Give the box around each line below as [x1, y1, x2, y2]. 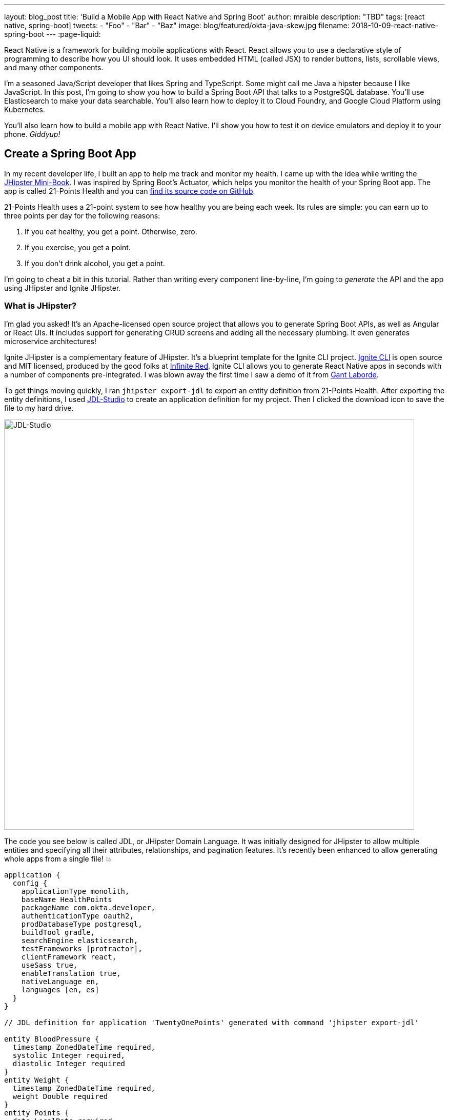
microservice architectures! [4, 336, 97, 346]
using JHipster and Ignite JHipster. [4, 283, 121, 292]
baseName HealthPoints [21, 895, 112, 904]
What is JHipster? [4, 301, 77, 311]
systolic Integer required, [12, 1051, 126, 1059]
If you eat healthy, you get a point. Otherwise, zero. [25, 227, 197, 236]
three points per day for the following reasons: [4, 211, 160, 220]
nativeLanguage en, [21, 977, 99, 986]
